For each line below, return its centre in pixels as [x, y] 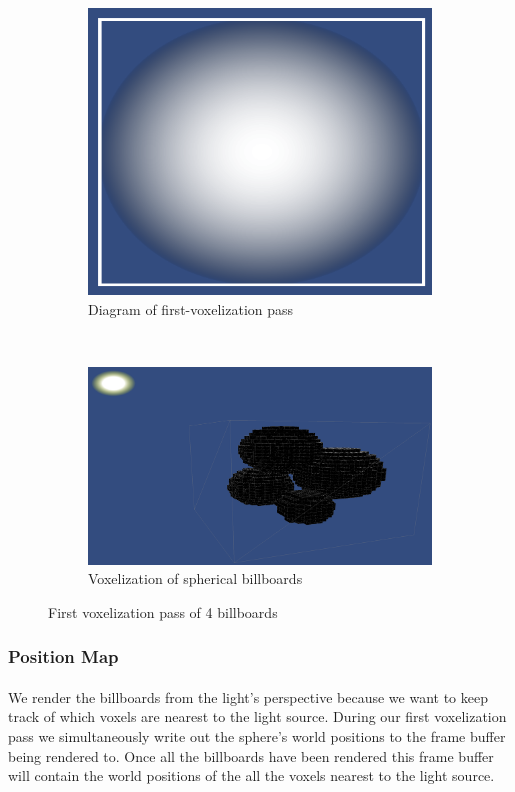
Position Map [63, 656]
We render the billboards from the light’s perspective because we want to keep [248, 696]
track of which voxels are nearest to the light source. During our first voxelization [257, 716]
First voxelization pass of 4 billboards [163, 611]
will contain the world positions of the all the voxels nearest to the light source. [251, 775]
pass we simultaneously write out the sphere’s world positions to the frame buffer [257, 736]
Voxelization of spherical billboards [195, 578]
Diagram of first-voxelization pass [191, 308]
